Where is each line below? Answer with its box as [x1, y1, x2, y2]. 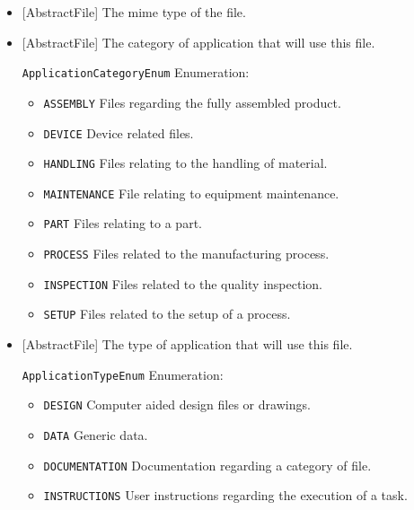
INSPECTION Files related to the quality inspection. [43, 274, 322, 293]
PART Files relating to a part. [43, 214, 202, 233]
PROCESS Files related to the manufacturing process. [43, 244, 330, 263]
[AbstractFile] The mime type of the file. [22, 3, 246, 21]
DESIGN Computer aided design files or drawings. [43, 395, 311, 414]
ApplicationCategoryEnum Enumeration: [22, 63, 250, 82]
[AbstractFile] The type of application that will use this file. [22, 335, 353, 354]
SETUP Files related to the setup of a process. [43, 304, 291, 323]
